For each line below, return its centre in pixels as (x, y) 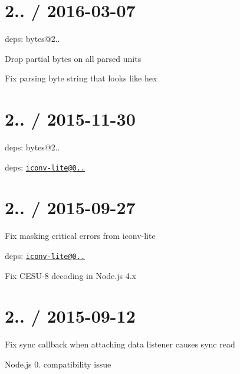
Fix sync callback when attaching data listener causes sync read (120, 344)
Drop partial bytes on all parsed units (73, 58)
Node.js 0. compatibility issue (58, 364)
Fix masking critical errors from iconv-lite (80, 236)
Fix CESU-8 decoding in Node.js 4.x (70, 275)
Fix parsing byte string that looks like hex (81, 78)
